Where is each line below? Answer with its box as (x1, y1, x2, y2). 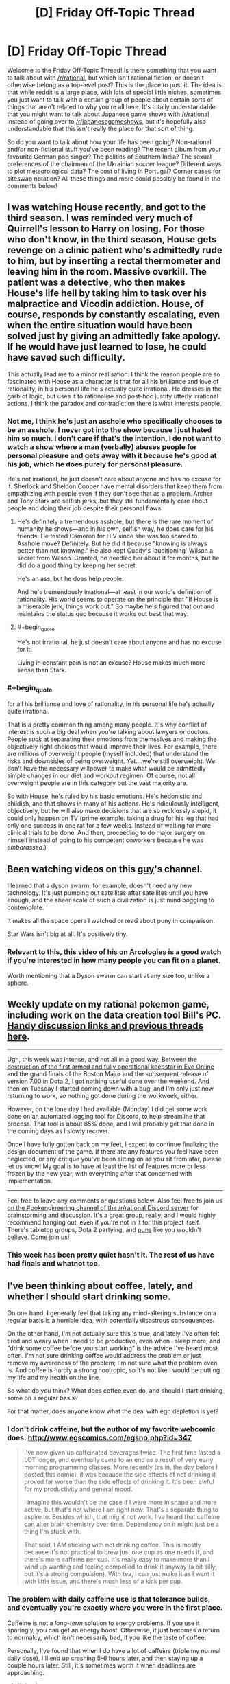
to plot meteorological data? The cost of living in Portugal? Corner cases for (7, 167, 221, 175)
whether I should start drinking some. (7, 1290, 171, 1302)
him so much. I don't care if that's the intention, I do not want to (7, 433, 222, 443)
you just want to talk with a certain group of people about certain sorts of (7, 95, 214, 104)
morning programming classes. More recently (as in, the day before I (23, 1463, 218, 1471)
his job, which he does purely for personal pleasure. (7, 459, 183, 468)
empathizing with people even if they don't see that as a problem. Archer (7, 490, 213, 498)
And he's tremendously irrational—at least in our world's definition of (16, 588, 212, 596)
